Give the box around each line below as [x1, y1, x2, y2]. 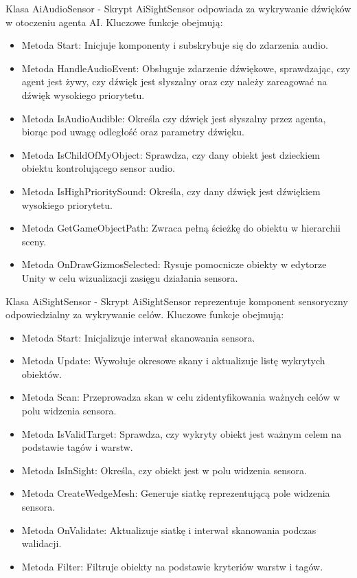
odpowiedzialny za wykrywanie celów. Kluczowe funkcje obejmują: [5, 307, 284, 322]
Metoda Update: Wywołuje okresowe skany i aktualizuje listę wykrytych [21, 353, 325, 368]
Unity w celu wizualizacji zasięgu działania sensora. [21, 270, 238, 285]
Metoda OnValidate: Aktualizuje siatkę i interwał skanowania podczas [21, 522, 316, 537]
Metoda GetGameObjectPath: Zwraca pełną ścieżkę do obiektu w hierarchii [21, 221, 341, 235]
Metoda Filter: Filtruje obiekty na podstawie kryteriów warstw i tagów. [21, 559, 323, 573]
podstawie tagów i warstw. [21, 440, 133, 454]
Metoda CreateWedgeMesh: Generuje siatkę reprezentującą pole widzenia [21, 486, 330, 500]
